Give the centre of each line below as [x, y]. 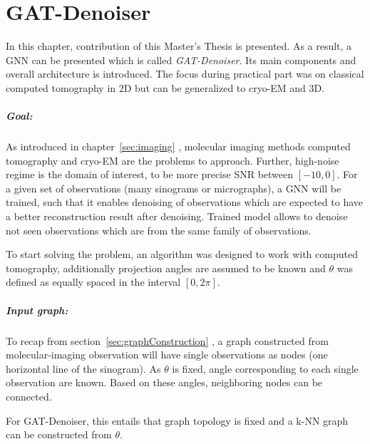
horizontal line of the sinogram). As [83, 368]
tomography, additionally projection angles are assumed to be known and [166, 268]
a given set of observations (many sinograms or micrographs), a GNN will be [174, 188]
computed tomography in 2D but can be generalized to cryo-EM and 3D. [165, 87]
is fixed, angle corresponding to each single [265, 368]
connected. [29, 396]
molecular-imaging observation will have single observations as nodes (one [167, 355]
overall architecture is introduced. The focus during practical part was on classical [185, 74]
